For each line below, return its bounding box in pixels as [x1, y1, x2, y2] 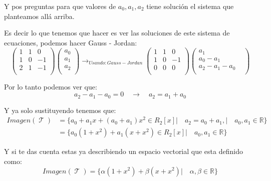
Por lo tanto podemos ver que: [4, 81, 97, 91]
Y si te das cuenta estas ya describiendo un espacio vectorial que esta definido [4, 146, 243, 156]
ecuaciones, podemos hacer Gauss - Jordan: [4, 37, 137, 47]
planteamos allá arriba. [4, 10, 75, 21]
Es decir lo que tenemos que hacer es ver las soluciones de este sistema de [4, 27, 230, 38]
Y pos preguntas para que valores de [4, 1, 116, 11]
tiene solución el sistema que [146, 1, 234, 11]
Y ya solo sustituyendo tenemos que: [4, 104, 116, 115]
